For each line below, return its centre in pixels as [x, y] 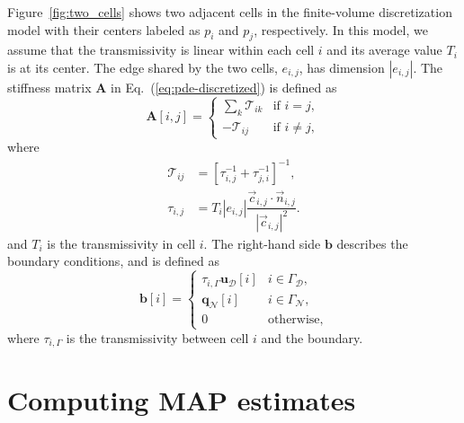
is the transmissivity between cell [157, 337]
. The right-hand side [262, 243]
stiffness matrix [49, 87]
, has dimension [342, 67]
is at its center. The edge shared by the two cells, [143, 67]
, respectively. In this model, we [341, 29]
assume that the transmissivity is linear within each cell [161, 50]
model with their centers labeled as [104, 29]
